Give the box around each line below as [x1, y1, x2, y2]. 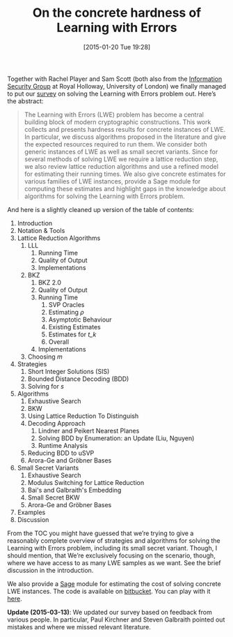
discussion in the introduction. [7, 566, 94, 574]
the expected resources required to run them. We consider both [24, 140, 207, 148]
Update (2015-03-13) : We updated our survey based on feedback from [7, 608, 212, 616]
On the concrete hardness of [32, 5, 202, 21]
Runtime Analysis [38, 441, 88, 449]
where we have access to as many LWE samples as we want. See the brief [7, 558, 221, 567]
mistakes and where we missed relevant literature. [7, 622, 152, 631]
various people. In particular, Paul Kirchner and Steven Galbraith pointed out [7, 615, 225, 624]
